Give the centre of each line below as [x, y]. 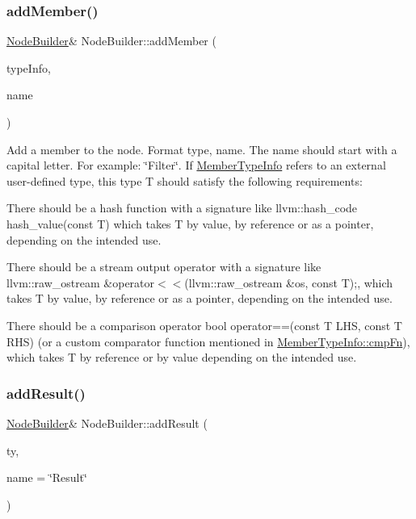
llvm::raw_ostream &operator [81, 282]
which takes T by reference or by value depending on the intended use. [182, 357]
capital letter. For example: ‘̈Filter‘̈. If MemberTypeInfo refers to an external [196, 165]
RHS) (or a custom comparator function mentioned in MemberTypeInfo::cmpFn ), [208, 341]
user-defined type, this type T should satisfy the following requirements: [185, 180]
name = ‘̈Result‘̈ [47, 477]
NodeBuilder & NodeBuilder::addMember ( [111, 41]
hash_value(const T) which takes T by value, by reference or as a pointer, [190, 223]
